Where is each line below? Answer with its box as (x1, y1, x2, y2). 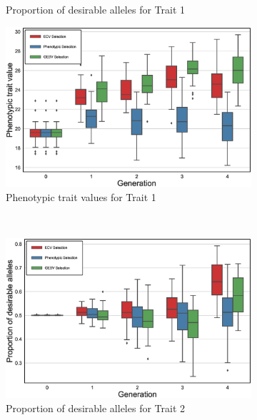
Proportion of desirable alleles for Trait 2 (6, 400, 186, 415)
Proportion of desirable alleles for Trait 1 (6, 2, 186, 16)
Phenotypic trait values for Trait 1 (6, 189, 156, 204)
